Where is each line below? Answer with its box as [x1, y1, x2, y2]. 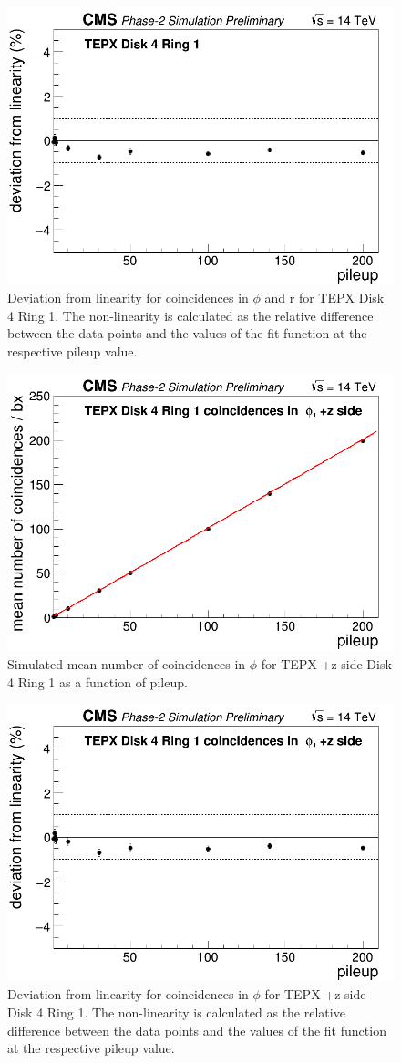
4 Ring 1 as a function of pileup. [7, 672, 188, 691]
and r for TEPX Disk [264, 288, 385, 307]
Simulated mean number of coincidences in [7, 654, 246, 673]
